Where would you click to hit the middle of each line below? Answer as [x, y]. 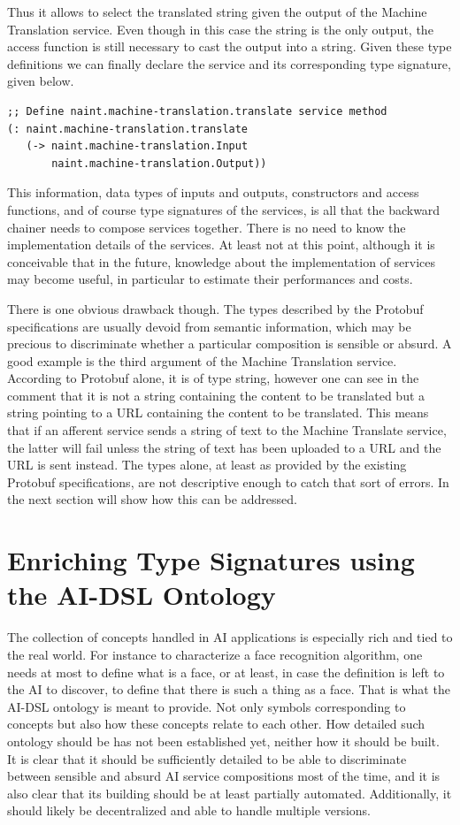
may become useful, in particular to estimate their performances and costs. [210, 279]
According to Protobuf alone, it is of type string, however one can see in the [213, 378]
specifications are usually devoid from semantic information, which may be [209, 326]
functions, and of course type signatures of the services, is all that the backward [224, 209]
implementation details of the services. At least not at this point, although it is [221, 244]
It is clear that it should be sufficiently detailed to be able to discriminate [207, 758]
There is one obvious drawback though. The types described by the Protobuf [215, 308]
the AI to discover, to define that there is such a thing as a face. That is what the [229, 689]
